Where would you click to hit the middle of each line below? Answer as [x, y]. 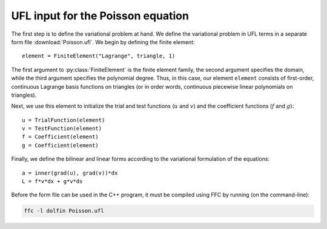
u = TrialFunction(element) [64, 120]
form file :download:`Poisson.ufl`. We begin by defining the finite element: [103, 42]
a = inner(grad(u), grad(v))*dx [70, 173]
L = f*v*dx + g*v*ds [52, 182]
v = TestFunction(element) [62, 129]
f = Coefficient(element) [61, 137]
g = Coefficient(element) [61, 145]
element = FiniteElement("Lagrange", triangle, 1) [99, 56]
